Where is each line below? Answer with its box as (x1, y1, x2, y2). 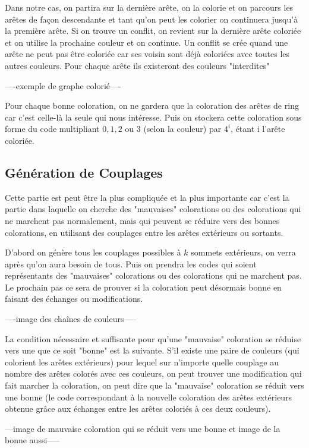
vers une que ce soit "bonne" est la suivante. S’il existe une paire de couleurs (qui (5, 344, 299, 356)
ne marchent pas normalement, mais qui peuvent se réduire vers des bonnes (5, 214, 280, 226)
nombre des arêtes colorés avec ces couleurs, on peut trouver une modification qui (5, 367, 302, 380)
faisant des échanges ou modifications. (5, 292, 143, 305)
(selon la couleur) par (143, 122, 222, 135)
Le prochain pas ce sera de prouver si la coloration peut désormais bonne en (5, 280, 282, 293)
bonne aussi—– (5, 434, 60, 446)
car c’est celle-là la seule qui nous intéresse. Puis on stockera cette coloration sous (5, 111, 302, 123)
